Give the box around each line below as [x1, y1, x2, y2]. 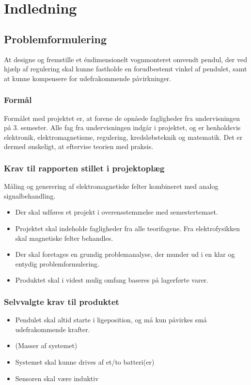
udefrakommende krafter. [15, 324, 90, 334]
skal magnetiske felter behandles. [15, 233, 113, 243]
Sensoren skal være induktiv [15, 373, 99, 383]
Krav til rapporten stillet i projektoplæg [4, 162, 165, 174]
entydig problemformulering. [15, 258, 100, 268]
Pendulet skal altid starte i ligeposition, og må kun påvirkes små [15, 315, 207, 325]
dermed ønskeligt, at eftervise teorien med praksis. [4, 141, 154, 151]
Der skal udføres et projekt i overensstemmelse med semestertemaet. [15, 207, 218, 217]
